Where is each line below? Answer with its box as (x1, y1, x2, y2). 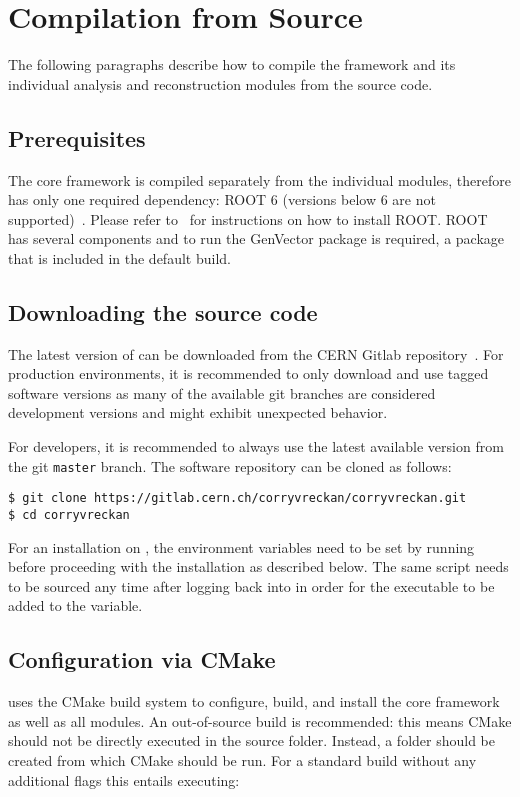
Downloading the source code (8, 296, 318, 327)
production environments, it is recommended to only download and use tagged (8, 363, 489, 384)
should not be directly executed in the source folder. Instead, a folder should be (8, 730, 495, 751)
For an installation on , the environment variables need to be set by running (8, 536, 475, 557)
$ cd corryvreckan (8, 507, 130, 522)
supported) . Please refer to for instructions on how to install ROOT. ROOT (8, 208, 488, 229)
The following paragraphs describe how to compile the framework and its (8, 54, 456, 75)
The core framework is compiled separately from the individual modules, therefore (8, 169, 511, 190)
